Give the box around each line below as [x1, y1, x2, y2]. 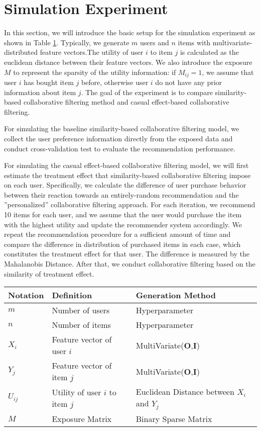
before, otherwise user [81, 76, 149, 87]
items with [178, 37, 211, 47]
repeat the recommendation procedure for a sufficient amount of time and [4, 229, 231, 239]
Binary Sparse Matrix [136, 413, 212, 425]
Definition [52, 289, 92, 301]
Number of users [52, 304, 110, 316]
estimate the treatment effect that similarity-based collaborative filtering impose [4, 169, 251, 180]
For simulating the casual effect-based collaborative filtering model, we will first [4, 160, 249, 170]
